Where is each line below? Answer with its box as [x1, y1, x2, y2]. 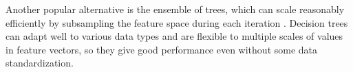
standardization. [6, 56, 74, 70]
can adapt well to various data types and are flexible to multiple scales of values [6, 29, 343, 43]
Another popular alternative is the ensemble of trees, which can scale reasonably [6, 2, 345, 16]
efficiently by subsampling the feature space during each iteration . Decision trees [6, 15, 348, 29]
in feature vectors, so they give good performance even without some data [6, 42, 318, 56]
